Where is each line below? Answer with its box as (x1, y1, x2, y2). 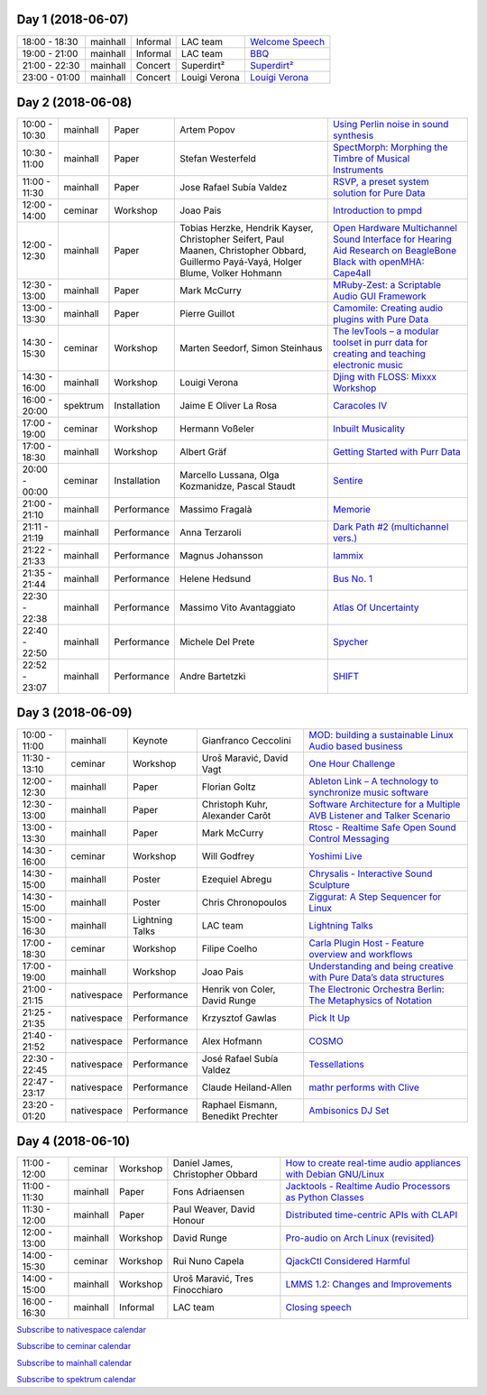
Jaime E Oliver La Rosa (179, 400, 278, 412)
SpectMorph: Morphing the (332, 141, 448, 153)
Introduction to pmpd (332, 204, 423, 217)
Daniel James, (172, 1157, 234, 1169)
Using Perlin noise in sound (332, 118, 449, 131)
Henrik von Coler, (201, 983, 276, 995)
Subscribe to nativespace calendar (16, 1325, 146, 1335)
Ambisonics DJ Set (308, 1104, 390, 1116)
